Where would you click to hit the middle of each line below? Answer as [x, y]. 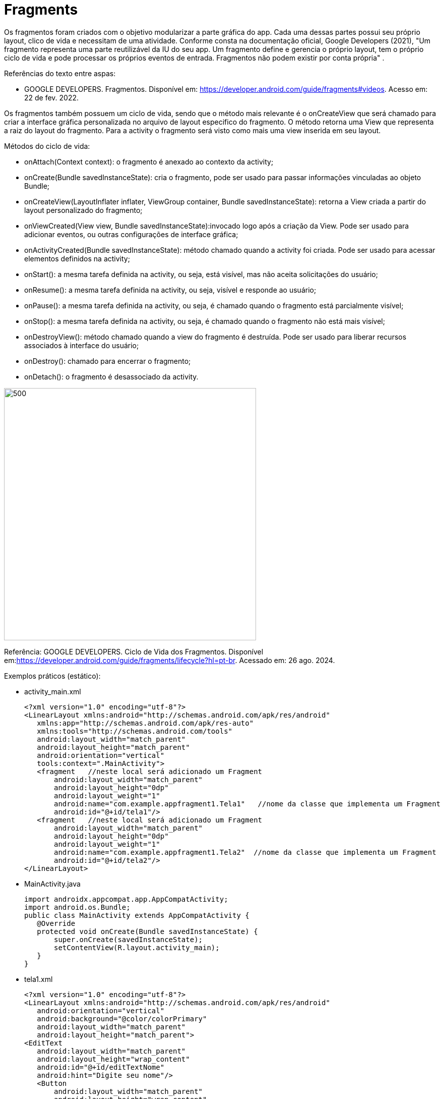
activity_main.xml [53, 691]
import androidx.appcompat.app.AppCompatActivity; [126, 899]
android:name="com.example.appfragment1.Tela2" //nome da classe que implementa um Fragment [245, 852]
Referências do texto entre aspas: [60, 73]
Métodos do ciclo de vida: [47, 146]
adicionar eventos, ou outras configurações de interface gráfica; [131, 234]
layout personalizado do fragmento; [83, 210]
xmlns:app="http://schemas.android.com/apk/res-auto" [145, 723]
